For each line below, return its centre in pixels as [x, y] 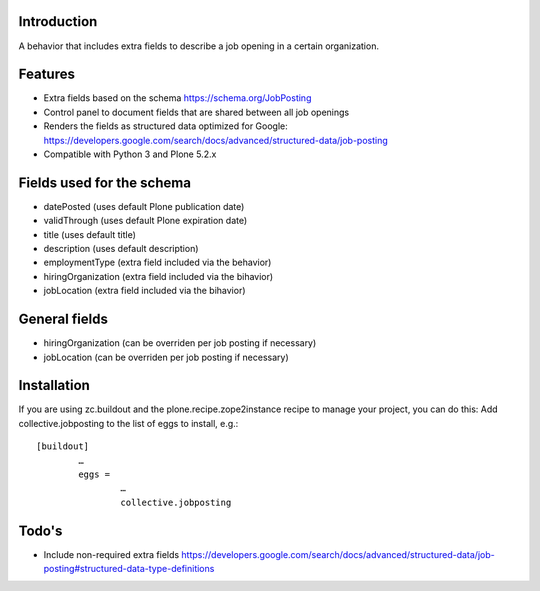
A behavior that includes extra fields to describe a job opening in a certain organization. [199, 46]
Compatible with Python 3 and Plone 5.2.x [130, 154]
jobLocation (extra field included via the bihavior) [144, 291]
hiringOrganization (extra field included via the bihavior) [158, 276]
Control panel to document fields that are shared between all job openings [196, 112]
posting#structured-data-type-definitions [129, 569]
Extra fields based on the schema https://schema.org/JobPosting [177, 98]
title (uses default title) [90, 234]
